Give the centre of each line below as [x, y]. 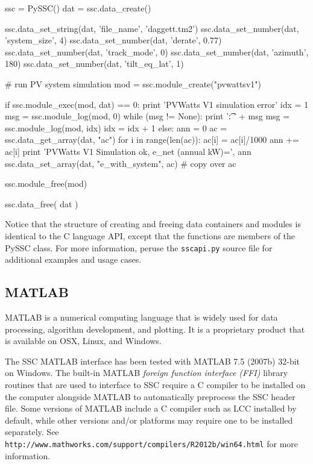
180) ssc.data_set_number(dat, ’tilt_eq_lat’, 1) [94, 64]
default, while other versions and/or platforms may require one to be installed [149, 420]
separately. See [32, 432]
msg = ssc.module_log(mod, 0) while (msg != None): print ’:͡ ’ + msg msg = [147, 116]
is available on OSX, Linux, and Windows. [83, 341]
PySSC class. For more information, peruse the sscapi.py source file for [139, 247]
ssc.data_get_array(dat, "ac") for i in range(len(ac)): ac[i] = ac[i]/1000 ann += [152, 140]
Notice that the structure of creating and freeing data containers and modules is [153, 224]
